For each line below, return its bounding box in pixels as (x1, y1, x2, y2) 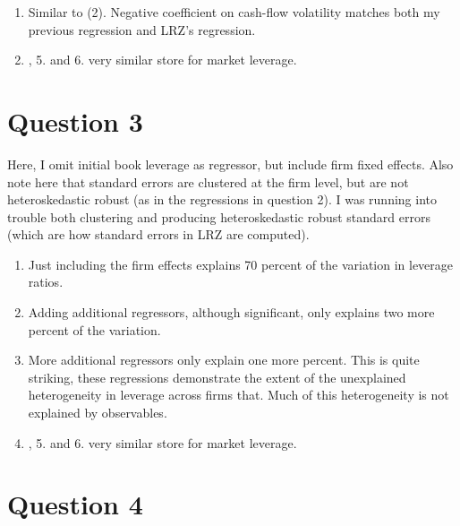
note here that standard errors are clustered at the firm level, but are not (7, 172, 409, 191)
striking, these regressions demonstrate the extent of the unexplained (28, 367, 406, 386)
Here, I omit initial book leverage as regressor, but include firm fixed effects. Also (7, 154, 454, 173)
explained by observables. (28, 403, 167, 422)
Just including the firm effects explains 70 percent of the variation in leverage (28, 254, 454, 273)
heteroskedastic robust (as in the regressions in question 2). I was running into (7, 190, 437, 209)
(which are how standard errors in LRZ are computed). (7, 225, 310, 244)
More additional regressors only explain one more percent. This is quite (28, 350, 420, 369)
